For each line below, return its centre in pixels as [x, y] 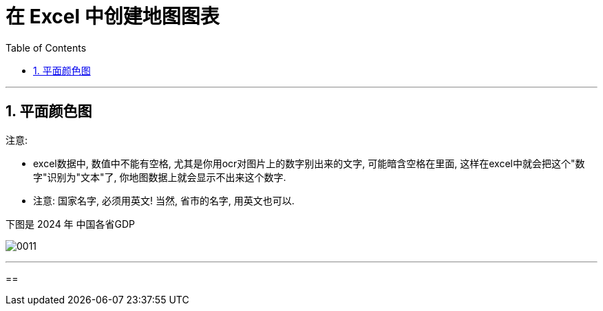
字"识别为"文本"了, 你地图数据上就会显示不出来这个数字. [160, 177]
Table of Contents [46, 47]
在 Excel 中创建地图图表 [113, 17]
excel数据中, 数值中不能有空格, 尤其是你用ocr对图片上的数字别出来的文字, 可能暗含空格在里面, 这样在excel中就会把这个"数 [309, 163]
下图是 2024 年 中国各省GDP [71, 224]
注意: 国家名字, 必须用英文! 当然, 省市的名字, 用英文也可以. [164, 200]
